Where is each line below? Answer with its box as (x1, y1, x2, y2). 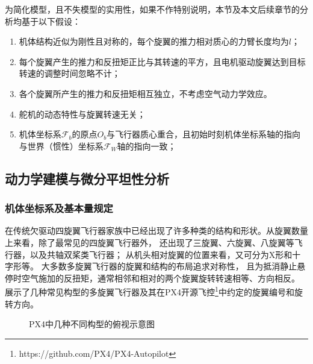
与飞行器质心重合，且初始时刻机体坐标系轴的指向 (107, 128, 301, 140)
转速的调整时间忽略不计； (19, 67, 120, 80)
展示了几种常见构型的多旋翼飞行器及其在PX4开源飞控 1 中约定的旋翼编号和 (5, 284, 294, 298)
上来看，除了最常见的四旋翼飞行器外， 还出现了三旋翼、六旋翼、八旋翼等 (5, 236, 294, 248)
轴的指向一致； (117, 139, 176, 152)
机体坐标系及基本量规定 (5, 201, 113, 216)
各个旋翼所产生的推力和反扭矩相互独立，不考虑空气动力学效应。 (19, 87, 272, 99)
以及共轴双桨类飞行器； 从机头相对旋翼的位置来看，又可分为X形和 (29, 248, 293, 260)
